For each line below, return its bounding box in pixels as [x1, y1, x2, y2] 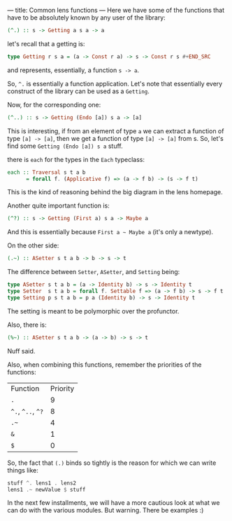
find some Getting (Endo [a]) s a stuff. [7, 142, 124, 150]
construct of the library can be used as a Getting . [7, 87, 150, 95]
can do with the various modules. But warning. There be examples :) [7, 506, 204, 515]
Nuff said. [7, 346, 36, 355]
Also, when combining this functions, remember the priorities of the [7, 360, 202, 369]
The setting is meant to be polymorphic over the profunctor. [7, 306, 180, 315]
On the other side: [7, 241, 59, 250]
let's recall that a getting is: [7, 39, 85, 48]
